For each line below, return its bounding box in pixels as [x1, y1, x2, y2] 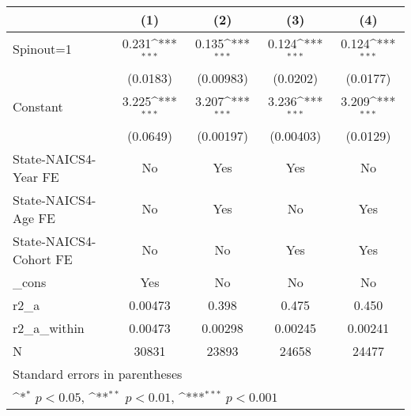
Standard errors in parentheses [13, 364, 183, 383]
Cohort [13, 249, 51, 268]
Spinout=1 [13, 40, 72, 59]
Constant [13, 97, 63, 116]
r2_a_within [13, 318, 85, 337]
